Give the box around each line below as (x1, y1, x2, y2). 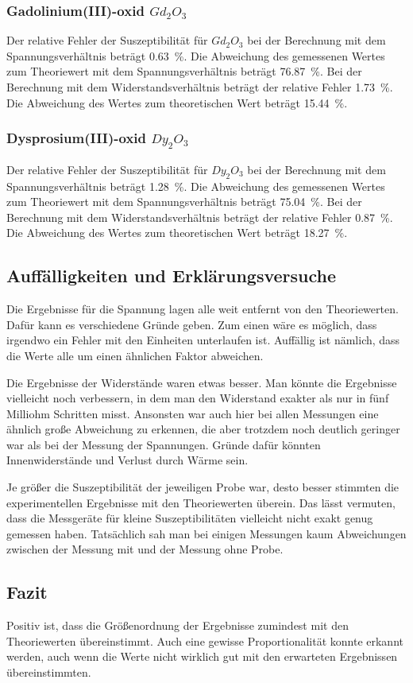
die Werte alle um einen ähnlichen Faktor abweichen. (6, 347, 264, 363)
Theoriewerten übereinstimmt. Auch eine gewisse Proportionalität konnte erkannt (6, 632, 403, 649)
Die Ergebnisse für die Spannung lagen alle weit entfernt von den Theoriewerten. (6, 301, 399, 317)
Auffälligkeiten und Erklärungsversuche (6, 263, 337, 288)
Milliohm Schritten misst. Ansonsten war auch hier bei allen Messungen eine (6, 405, 379, 421)
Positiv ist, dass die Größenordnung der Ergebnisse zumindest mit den (6, 617, 349, 634)
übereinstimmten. (6, 664, 91, 681)
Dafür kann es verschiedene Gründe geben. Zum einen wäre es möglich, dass (6, 316, 377, 332)
